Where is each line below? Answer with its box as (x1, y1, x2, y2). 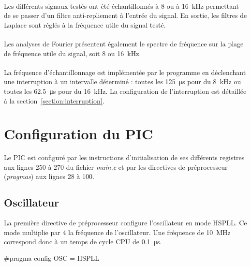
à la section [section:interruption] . (4, 95, 104, 105)
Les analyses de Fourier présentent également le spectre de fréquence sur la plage (4, 38, 244, 48)
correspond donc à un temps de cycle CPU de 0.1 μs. (4, 236, 162, 247)
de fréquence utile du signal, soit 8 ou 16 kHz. (4, 48, 141, 58)
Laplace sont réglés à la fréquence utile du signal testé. (4, 19, 166, 30)
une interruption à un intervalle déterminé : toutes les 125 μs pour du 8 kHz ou (4, 76, 241, 87)
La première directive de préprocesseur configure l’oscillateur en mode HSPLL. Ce (4, 218, 247, 228)
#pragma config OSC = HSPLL (4, 252, 100, 263)
